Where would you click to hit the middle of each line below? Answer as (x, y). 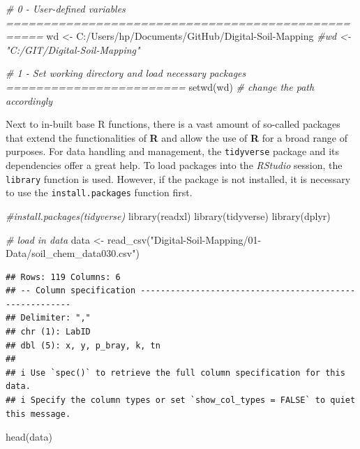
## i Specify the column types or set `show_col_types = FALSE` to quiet (181, 400)
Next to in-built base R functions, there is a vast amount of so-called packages (173, 124)
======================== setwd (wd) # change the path (160, 86)
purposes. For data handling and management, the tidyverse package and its (172, 151)
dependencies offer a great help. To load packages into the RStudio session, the (174, 165)
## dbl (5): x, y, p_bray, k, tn (83, 345)
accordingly (29, 100)
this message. (38, 414)
